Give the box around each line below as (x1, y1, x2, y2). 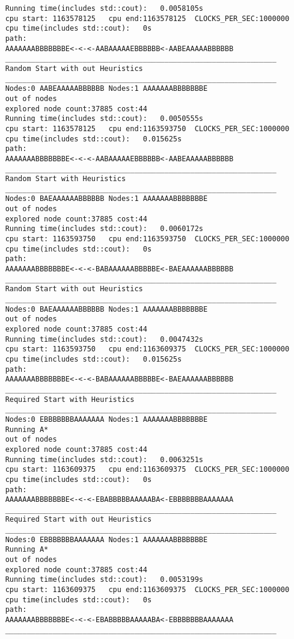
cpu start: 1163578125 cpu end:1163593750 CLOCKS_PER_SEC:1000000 (5, 124, 290, 133)
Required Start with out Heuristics (5, 515, 152, 524)
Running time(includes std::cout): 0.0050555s (5, 114, 203, 123)
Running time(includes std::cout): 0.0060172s (5, 224, 203, 233)
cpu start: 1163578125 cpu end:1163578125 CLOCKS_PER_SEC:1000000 (5, 14, 290, 23)
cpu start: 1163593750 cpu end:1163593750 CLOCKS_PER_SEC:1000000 (5, 235, 290, 244)
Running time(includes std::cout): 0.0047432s (5, 335, 203, 344)
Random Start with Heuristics (5, 174, 126, 184)
